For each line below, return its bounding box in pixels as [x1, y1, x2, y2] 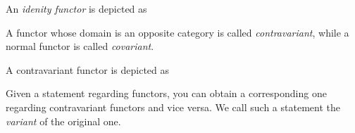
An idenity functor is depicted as [6, 1, 147, 15]
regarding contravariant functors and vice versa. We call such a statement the [6, 99, 340, 114]
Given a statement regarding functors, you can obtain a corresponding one [6, 86, 327, 101]
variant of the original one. [6, 113, 121, 128]
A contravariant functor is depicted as [6, 62, 170, 77]
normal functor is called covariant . [6, 39, 154, 53]
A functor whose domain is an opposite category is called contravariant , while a [6, 25, 349, 39]
